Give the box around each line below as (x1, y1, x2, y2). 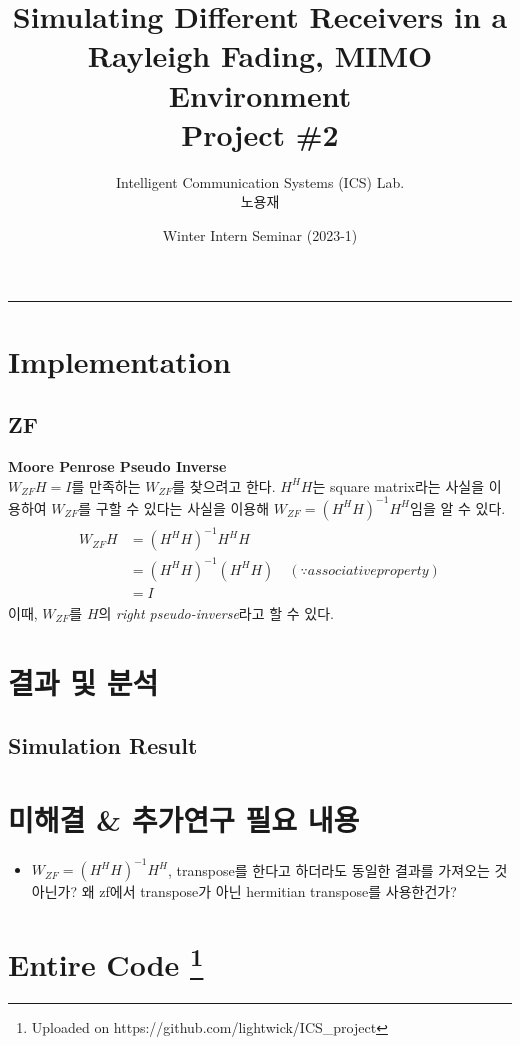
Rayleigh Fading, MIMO (87, 35, 433, 76)
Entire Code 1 (8, 940, 204, 985)
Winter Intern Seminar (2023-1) (162, 224, 358, 245)
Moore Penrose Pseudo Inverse (8, 456, 227, 477)
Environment (168, 74, 352, 115)
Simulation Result (8, 730, 198, 761)
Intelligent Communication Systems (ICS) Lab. (115, 171, 405, 192)
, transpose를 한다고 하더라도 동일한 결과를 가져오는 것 (168, 859, 508, 880)
